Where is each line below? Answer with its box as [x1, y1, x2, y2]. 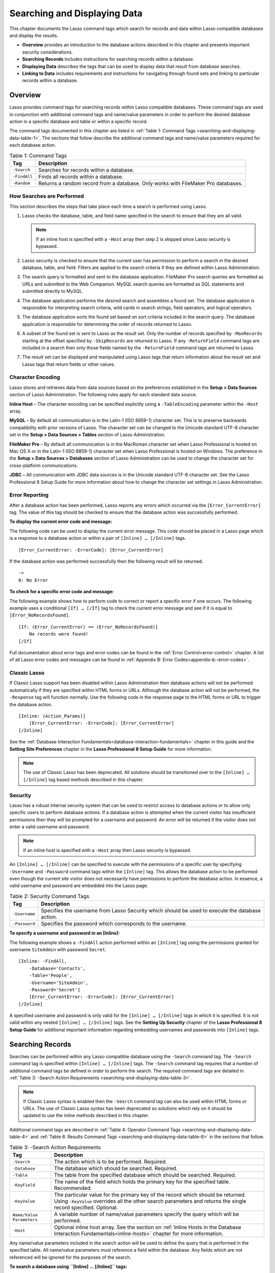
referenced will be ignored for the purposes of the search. [9, 1254, 131, 1260]
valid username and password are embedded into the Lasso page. [9, 882, 149, 889]
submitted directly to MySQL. [22, 288, 84, 294]
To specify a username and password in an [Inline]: [9, 930, 120, 936]
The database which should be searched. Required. [53, 1165, 178, 1172]
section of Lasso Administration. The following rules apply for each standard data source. [9, 392, 197, 398]
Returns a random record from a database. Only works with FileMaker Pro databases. [38, 180, 243, 187]
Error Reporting [9, 491, 49, 499]
